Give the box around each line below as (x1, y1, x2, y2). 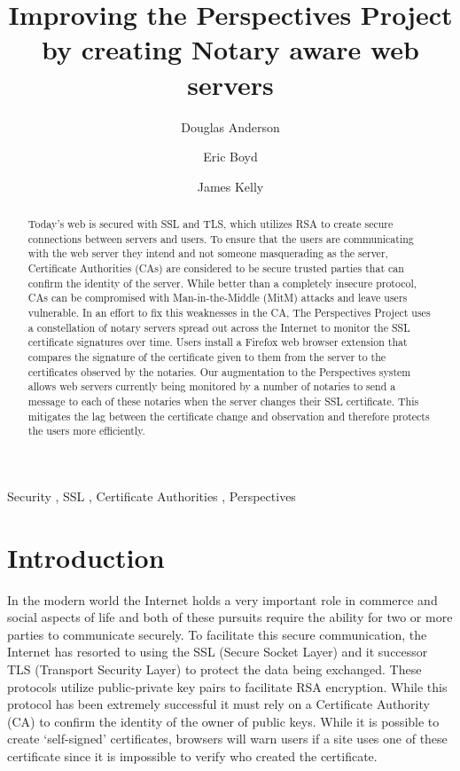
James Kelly (197, 177, 264, 195)
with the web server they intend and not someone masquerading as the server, (27, 246, 388, 261)
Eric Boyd (203, 147, 258, 166)
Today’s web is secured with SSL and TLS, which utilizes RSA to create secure (27, 216, 394, 232)
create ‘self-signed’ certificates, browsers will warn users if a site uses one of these (7, 729, 448, 748)
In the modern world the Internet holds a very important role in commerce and (7, 590, 438, 609)
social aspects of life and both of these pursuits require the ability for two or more (7, 608, 453, 626)
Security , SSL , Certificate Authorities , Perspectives (7, 486, 296, 505)
